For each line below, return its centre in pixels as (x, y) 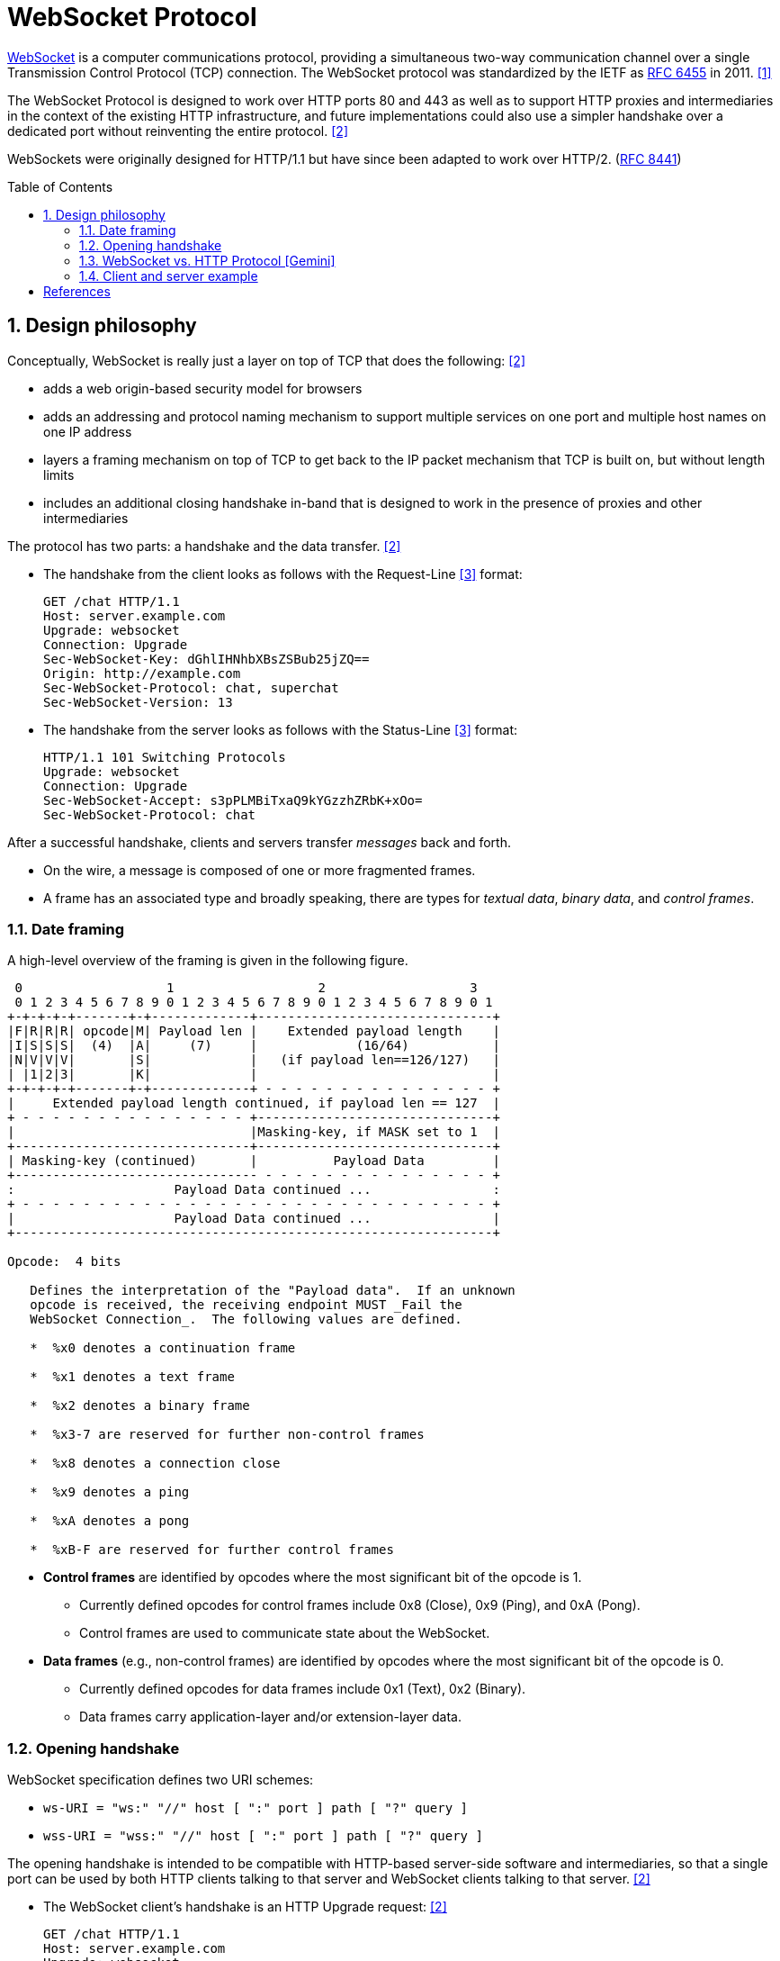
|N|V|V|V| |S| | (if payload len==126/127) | (254, 1060)
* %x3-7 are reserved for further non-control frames (227, 1435)
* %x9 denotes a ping (110, 1492)
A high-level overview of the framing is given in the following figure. (208, 961)
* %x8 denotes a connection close (155, 1464)
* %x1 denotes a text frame (132, 1377)
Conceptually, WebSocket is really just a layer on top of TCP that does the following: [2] (266, 360)
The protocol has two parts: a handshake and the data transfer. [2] (204, 546)
